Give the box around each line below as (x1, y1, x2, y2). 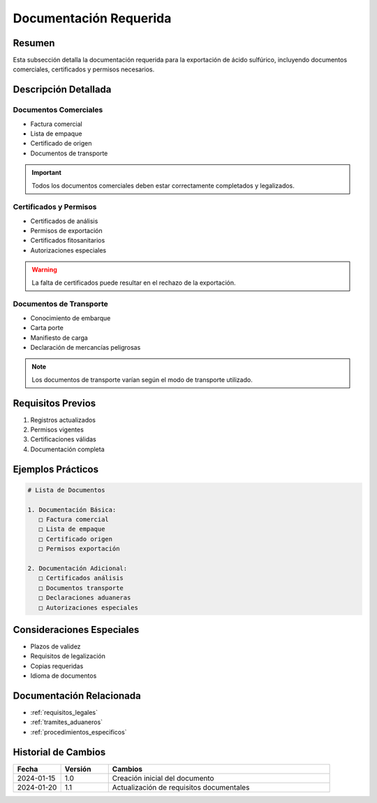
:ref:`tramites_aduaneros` (30, 718, 103, 727)
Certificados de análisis (30, 217, 98, 225)
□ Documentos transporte (38, 584, 124, 592)
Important (31, 169, 62, 177)
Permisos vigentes (30, 425, 84, 434)
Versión (64, 764, 91, 774)
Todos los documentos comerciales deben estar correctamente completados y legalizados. (31, 181, 295, 190)
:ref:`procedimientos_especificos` (30, 727, 127, 736)
